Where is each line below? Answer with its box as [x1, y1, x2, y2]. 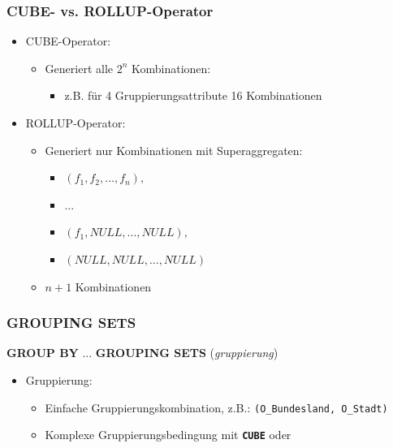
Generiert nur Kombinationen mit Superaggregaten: [45, 141, 303, 158]
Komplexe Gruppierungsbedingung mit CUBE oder [45, 426, 292, 443]
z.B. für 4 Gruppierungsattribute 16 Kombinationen [64, 87, 322, 104]
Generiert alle [45, 59, 113, 76]
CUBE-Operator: [25, 32, 111, 50]
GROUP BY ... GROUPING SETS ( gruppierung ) [6, 344, 279, 361]
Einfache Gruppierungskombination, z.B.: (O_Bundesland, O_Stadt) [45, 398, 388, 416]
